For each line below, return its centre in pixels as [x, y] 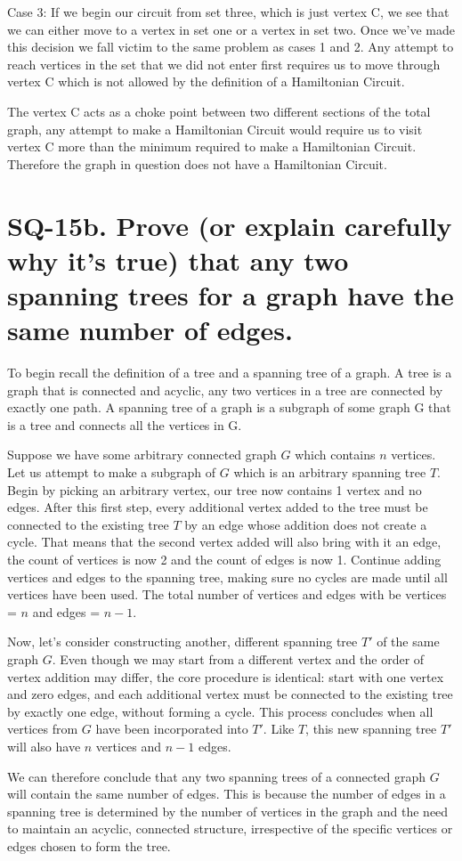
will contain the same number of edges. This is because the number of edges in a [227, 794]
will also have [44, 746]
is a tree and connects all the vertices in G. [125, 424]
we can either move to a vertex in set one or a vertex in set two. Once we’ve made [231, 29]
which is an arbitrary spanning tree [330, 472]
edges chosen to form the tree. [89, 845]
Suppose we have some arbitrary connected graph [142, 455]
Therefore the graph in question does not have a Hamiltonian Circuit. [197, 163]
